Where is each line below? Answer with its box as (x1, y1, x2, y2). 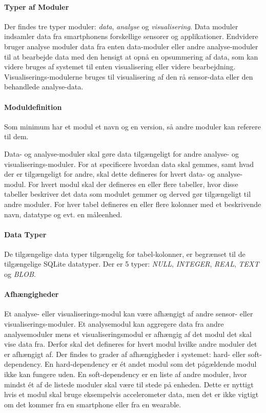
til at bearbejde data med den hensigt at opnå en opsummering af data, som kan (4, 51, 258, 62)
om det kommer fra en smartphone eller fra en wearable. (4, 399, 181, 409)
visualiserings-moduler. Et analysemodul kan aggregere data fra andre (4, 318, 224, 329)
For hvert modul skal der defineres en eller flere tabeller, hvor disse (28, 178, 238, 189)
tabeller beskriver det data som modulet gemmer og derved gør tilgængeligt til (4, 189, 251, 199)
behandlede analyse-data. (4, 81, 84, 92)
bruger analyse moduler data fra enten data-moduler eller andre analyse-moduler (4, 41, 258, 51)
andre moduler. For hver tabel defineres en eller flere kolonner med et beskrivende (4, 198, 261, 209)
